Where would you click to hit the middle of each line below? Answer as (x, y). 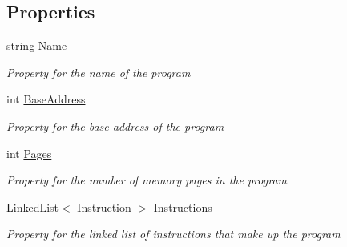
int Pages (29, 153)
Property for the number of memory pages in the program (147, 180)
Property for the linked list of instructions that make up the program (173, 234)
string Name (37, 45)
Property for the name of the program (99, 72)
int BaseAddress (46, 99)
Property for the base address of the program (115, 126)
